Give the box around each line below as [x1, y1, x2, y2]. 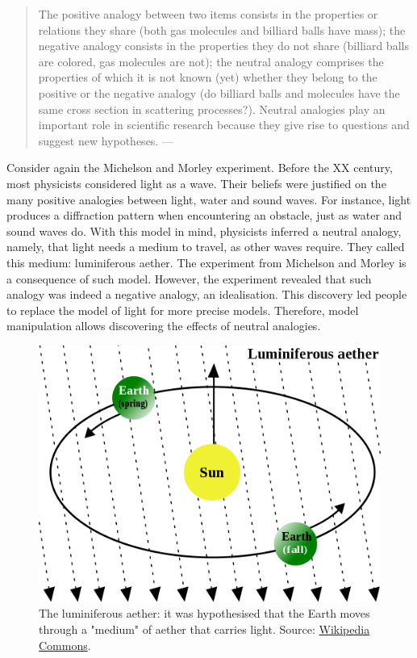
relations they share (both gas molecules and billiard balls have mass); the [38, 21, 406, 38]
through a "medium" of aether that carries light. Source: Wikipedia [39, 621, 370, 638]
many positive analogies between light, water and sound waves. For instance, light [6, 191, 411, 207]
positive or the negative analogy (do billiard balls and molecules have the [38, 84, 400, 101]
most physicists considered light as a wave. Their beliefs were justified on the [6, 174, 386, 191]
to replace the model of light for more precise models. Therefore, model [6, 301, 359, 318]
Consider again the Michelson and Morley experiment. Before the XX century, [6, 159, 393, 176]
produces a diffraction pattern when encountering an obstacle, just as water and [6, 207, 402, 224]
